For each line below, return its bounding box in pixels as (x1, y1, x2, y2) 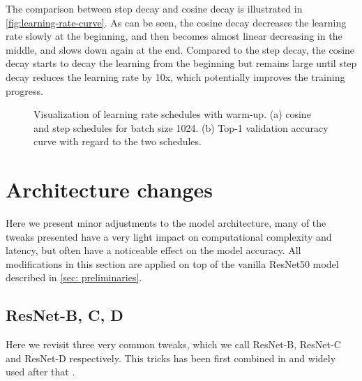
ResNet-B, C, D (6, 304, 123, 326)
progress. (6, 83, 43, 98)
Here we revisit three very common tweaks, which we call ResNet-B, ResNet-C (6, 337, 341, 352)
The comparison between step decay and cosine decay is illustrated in (6, 1, 303, 15)
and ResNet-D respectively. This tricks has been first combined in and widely (6, 350, 336, 365)
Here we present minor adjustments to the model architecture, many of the (6, 216, 326, 230)
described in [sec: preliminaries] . (6, 270, 142, 285)
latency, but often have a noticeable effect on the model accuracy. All (6, 243, 301, 257)
